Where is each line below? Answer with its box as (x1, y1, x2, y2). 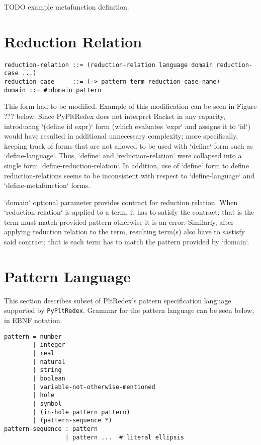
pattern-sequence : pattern (4, 425, 98, 432)
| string (33, 366, 62, 374)
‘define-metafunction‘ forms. (4, 180, 91, 190)
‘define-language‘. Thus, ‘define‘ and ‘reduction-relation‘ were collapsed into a (4, 150, 242, 161)
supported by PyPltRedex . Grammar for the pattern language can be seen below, (4, 305, 254, 315)
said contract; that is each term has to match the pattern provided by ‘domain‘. (4, 236, 249, 247)
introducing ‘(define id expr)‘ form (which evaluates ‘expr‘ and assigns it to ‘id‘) (4, 120, 251, 131)
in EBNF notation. (4, 315, 62, 326)
